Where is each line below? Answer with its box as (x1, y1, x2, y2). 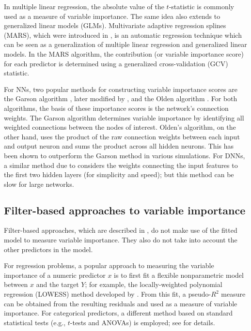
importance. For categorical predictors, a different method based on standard (4, 308, 233, 318)
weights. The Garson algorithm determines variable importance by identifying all (4, 112, 244, 122)
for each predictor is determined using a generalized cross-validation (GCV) (4, 58, 228, 68)
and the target (36, 279, 79, 289)
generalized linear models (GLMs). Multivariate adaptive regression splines (4, 20, 226, 30)
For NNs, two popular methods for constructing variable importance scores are (4, 84, 237, 94)
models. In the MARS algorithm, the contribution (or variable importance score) (4, 48, 244, 59)
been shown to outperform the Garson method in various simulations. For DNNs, (4, 150, 245, 160)
